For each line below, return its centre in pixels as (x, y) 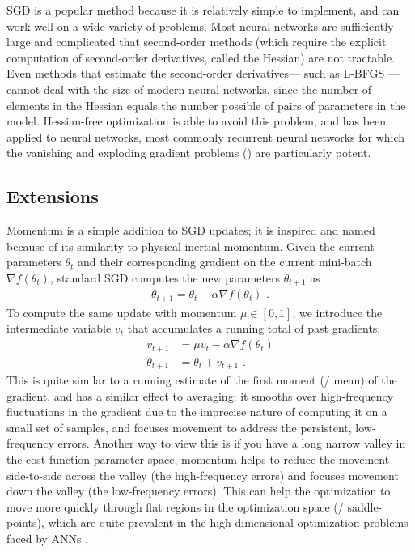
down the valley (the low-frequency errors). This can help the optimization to (199, 491)
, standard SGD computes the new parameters (165, 277)
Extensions (53, 196)
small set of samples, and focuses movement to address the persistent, (179, 427)
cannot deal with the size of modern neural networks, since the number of (189, 89)
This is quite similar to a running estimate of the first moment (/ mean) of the (202, 380)
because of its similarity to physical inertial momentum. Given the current (191, 246)
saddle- (365, 506)
